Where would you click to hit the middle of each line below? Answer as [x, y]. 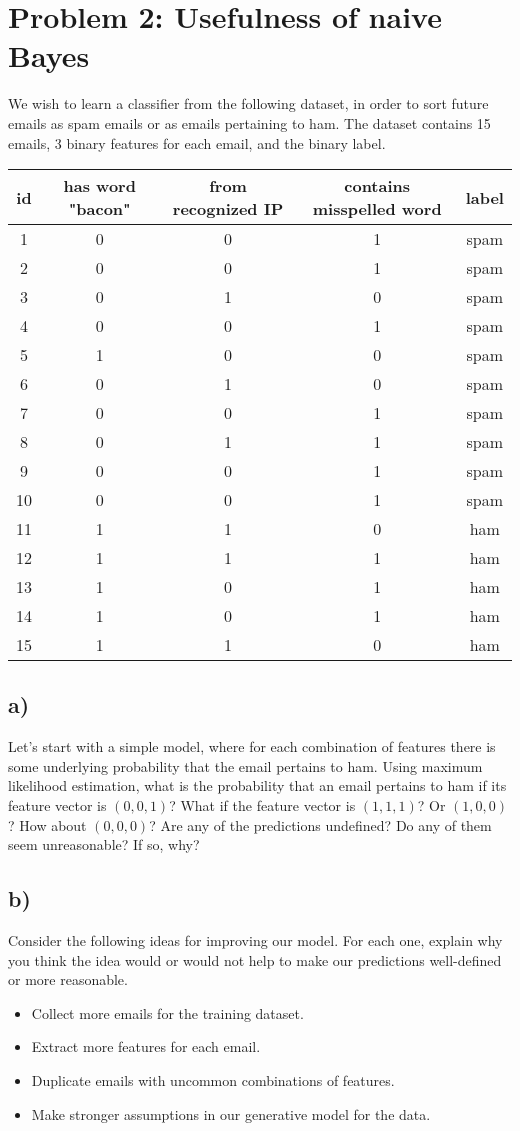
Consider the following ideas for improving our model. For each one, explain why [255, 940]
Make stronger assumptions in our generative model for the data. [231, 1113]
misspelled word [377, 209]
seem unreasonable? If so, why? [104, 844]
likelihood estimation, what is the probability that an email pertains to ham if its [257, 785]
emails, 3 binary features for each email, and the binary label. [197, 142]
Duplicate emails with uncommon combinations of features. [213, 1080]
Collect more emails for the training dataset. [167, 1012]
